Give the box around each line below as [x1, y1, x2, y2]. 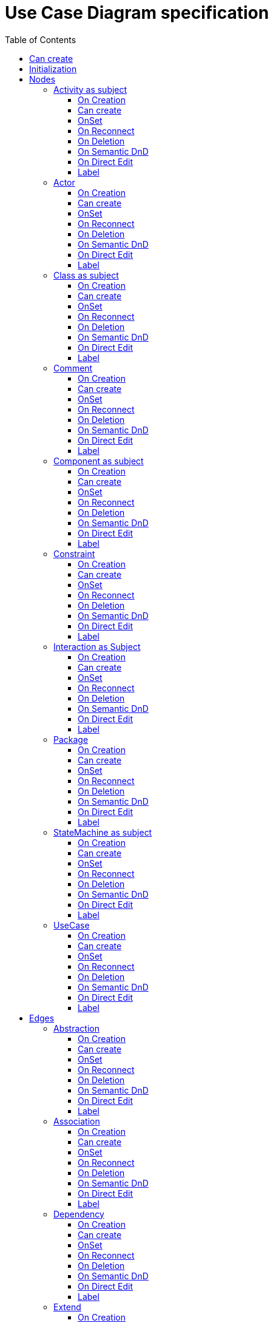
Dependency [53, 1208, 104, 1219]
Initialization [29, 63, 77, 74]
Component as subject [53, 455, 144, 466]
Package [53, 734, 89, 745]
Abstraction [53, 1023, 99, 1034]
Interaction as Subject [53, 641, 141, 652]
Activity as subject [53, 84, 127, 95]
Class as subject [53, 269, 119, 280]
